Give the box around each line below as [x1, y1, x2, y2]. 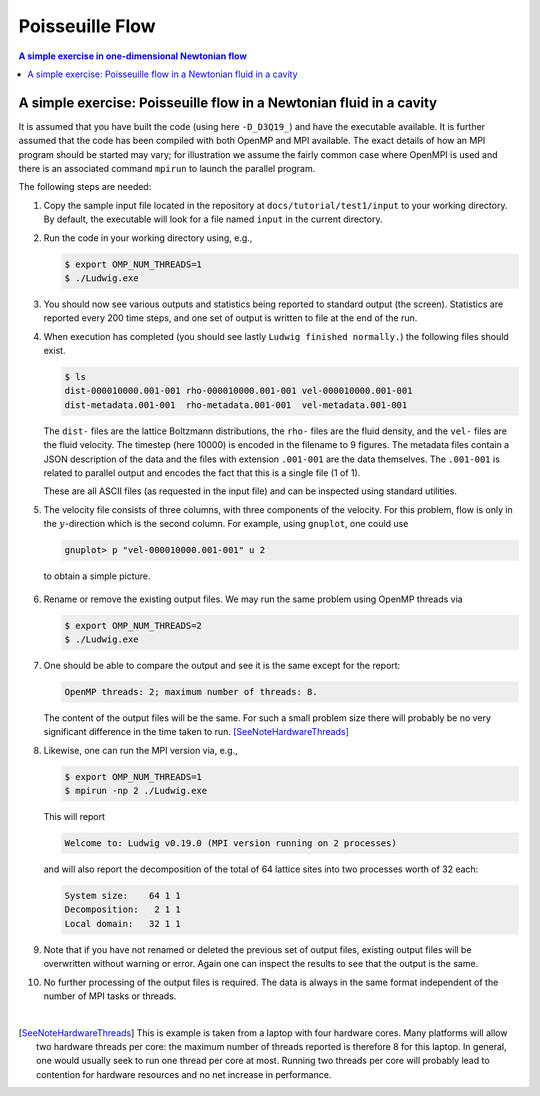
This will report [43, 811, 105, 823]
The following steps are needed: [18, 181, 152, 193]
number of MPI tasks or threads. [43, 990, 177, 1002]
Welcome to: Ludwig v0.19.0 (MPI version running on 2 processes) [64, 838, 397, 849]
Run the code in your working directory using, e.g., [43, 231, 253, 244]
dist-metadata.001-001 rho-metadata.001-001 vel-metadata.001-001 [64, 399, 408, 410]
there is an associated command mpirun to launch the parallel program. [18, 163, 316, 175]
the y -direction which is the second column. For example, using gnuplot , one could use [43, 518, 409, 530]
